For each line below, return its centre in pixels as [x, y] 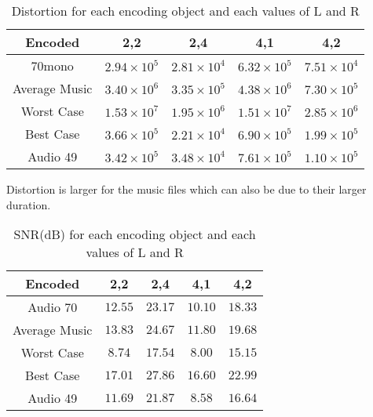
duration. [29, 204]
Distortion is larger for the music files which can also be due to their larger [186, 189]
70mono [52, 65]
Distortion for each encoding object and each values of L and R [185, 11]
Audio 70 [53, 307]
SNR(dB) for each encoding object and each [135, 234]
